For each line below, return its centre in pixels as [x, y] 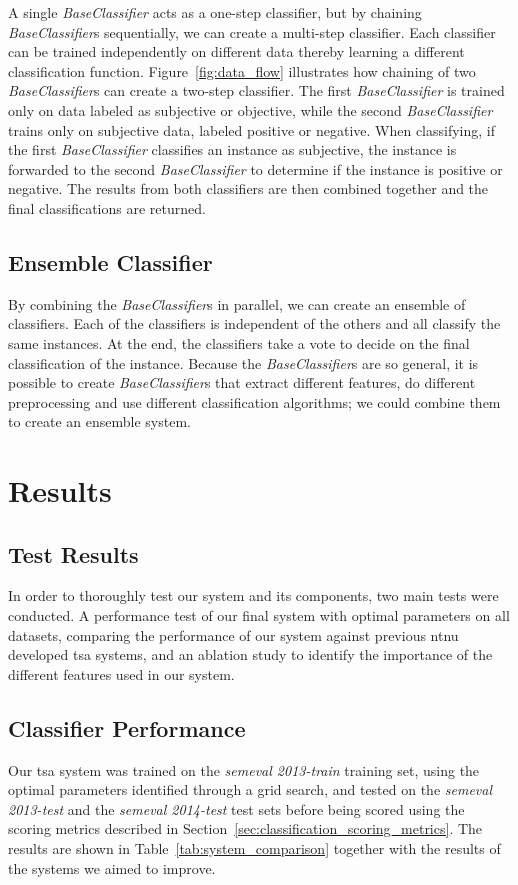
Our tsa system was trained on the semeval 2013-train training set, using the [244, 769]
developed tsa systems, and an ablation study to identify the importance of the [250, 654]
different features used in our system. [121, 673]
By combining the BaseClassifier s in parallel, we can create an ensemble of [237, 303]
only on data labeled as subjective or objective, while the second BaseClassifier [250, 109]
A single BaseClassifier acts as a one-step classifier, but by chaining [215, 12]
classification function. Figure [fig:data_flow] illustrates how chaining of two [242, 70]
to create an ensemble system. [99, 421]
